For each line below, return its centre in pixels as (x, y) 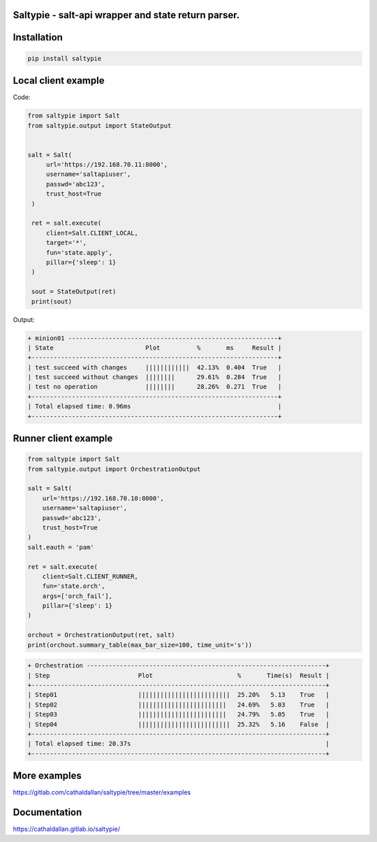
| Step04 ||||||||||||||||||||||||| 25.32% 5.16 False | (178, 724)
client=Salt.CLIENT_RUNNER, (90, 576)
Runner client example (63, 439)
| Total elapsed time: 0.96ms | (155, 406)
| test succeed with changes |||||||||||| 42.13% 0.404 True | (155, 367)
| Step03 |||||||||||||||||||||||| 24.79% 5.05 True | (178, 715)
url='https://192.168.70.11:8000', (106, 165)
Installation (38, 37)
